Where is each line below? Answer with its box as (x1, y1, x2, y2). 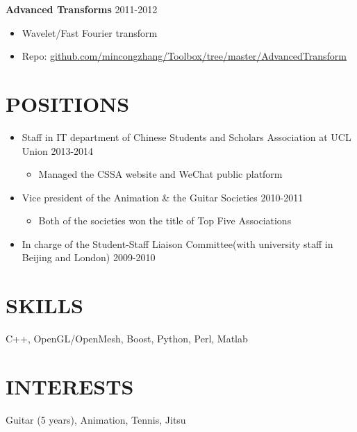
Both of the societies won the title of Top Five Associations (38, 213, 292, 228)
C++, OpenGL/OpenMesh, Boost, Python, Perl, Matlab (6, 331, 248, 346)
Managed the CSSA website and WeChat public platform (38, 167, 283, 181)
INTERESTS (6, 372, 134, 400)
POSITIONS (6, 89, 130, 117)
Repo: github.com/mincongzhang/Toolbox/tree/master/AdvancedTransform (22, 49, 347, 63)
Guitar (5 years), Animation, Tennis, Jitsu (6, 412, 186, 426)
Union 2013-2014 (22, 143, 94, 158)
